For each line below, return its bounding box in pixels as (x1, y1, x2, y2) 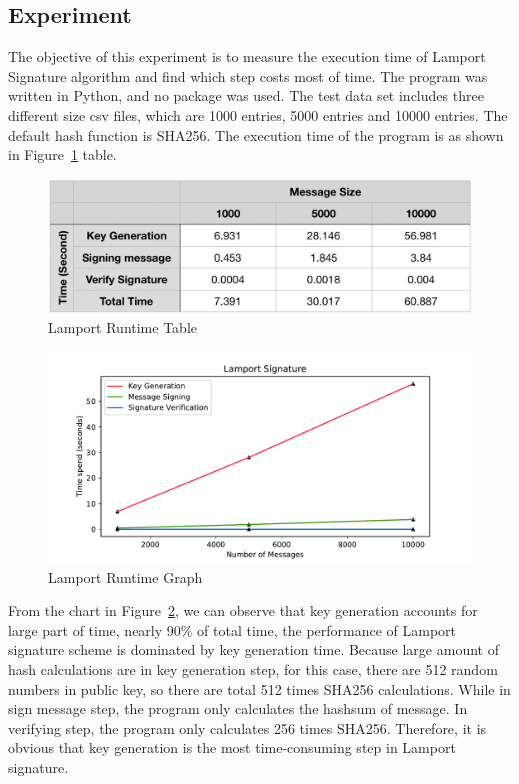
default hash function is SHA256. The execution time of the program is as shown (8, 124, 504, 145)
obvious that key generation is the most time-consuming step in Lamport (8, 737, 456, 758)
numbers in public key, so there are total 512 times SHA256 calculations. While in (8, 678, 511, 699)
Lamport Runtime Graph (48, 566, 203, 587)
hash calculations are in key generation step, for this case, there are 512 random (8, 659, 498, 680)
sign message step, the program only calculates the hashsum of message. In (8, 698, 468, 719)
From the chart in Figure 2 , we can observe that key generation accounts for (8, 600, 478, 621)
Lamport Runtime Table (48, 316, 197, 337)
